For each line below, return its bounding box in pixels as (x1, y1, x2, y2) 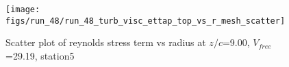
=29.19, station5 (5, 48, 75, 62)
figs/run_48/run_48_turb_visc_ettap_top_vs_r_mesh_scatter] (5, 16, 286, 26)
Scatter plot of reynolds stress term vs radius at (5, 35, 206, 49)
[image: (5, 5, 40, 14)
